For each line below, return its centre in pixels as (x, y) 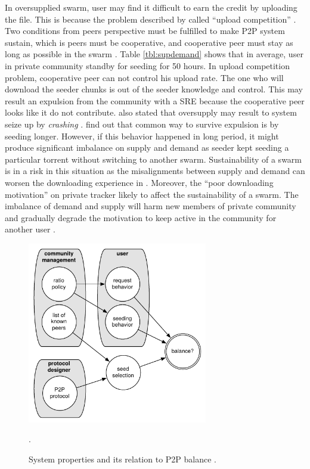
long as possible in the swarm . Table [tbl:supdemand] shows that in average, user (154, 54)
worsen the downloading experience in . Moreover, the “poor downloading (139, 182)
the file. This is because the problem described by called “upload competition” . (151, 19)
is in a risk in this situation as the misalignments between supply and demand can (155, 171)
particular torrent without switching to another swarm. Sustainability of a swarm (154, 159)
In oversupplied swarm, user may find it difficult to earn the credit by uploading (151, 7)
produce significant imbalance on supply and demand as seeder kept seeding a (147, 147)
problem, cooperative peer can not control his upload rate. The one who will (144, 77)
